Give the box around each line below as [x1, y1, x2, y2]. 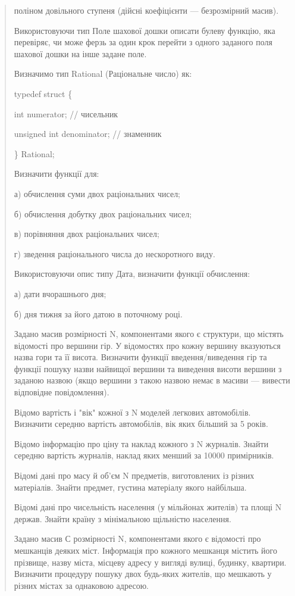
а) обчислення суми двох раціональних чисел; [14, 187, 181, 199]
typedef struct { [14, 87, 73, 99]
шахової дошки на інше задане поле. [14, 47, 147, 60]
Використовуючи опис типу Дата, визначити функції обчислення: [14, 267, 250, 280]
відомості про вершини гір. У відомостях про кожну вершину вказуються [14, 339, 281, 351]
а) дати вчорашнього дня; [14, 287, 106, 299]
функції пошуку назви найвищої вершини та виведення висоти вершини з [14, 362, 282, 375]
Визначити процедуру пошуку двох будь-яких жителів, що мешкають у [14, 567, 272, 580]
